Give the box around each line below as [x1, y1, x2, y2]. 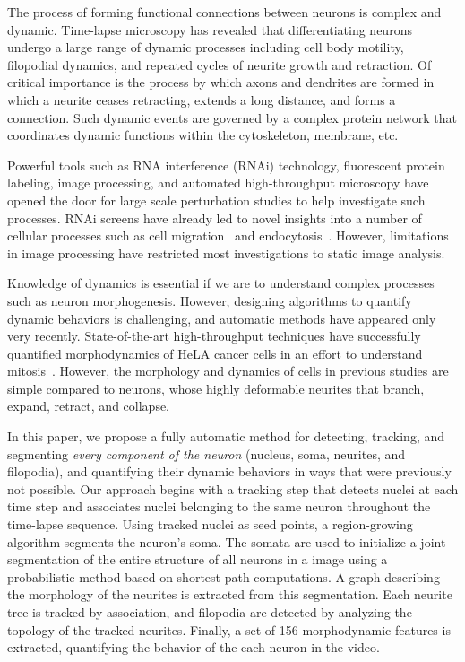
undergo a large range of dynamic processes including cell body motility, [7, 38, 404, 57]
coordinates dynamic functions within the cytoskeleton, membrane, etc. [7, 126, 399, 144]
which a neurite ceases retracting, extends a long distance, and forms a [7, 90, 396, 109]
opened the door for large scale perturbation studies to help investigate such [7, 190, 426, 209]
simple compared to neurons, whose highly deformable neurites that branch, [7, 379, 425, 397]
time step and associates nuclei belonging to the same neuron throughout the [7, 497, 431, 516]
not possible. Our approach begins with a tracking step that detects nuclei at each [7, 479, 459, 498]
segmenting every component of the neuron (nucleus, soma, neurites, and [7, 444, 406, 463]
